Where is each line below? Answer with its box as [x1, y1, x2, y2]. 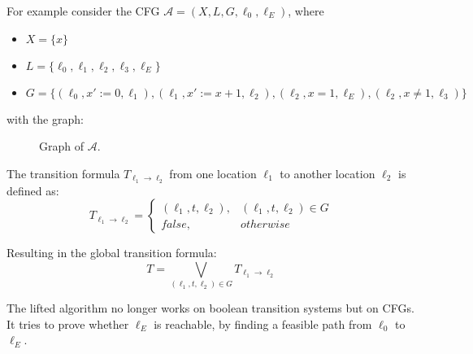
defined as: [7, 181, 59, 199]
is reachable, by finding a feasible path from [154, 315, 372, 332]
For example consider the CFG [7, 2, 160, 19]
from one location [169, 164, 257, 181]
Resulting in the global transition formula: [7, 244, 217, 261]
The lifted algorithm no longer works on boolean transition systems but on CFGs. [7, 299, 414, 317]
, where [288, 2, 324, 19]
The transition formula [7, 164, 120, 181]
